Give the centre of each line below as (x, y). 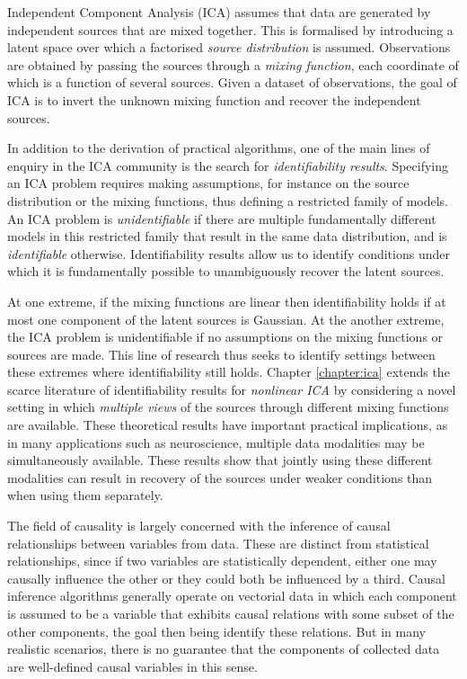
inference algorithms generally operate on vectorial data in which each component (232, 596)
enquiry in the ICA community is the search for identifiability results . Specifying (228, 165)
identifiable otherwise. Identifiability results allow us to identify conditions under (229, 253)
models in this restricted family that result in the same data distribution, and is (227, 236)
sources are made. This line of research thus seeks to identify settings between (221, 354)
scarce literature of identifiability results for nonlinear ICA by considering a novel (232, 389)
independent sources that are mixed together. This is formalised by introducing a (230, 29)
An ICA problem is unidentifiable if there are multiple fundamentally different (222, 218)
